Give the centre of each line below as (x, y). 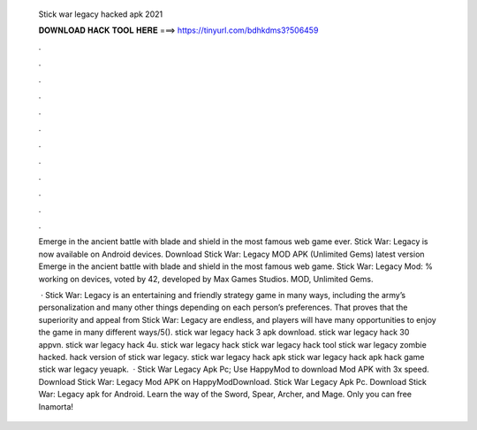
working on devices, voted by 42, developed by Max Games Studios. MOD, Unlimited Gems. (206, 279)
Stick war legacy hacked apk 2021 (101, 14)
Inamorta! (56, 406)
